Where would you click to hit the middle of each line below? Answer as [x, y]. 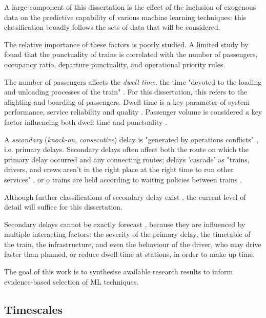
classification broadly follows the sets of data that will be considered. [112, 27]
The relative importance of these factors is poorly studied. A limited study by [126, 44]
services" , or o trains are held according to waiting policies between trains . [123, 179]
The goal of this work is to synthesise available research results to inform [119, 272]
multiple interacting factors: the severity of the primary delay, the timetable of [127, 234]
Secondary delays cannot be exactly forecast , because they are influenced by [125, 224]
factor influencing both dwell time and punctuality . [86, 121]
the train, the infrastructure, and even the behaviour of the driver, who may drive [133, 244]
